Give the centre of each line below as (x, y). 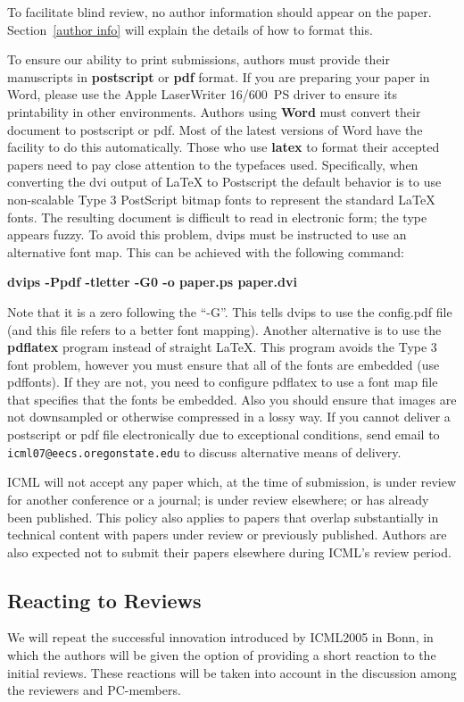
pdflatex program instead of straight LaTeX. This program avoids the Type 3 (222, 347)
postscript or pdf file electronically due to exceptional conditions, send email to (224, 435)
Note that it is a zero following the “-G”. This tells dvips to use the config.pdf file (230, 311)
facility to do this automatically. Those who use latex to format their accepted (224, 147)
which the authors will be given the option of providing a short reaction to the (222, 655)
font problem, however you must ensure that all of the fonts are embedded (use (224, 364)
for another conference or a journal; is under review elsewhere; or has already (218, 499)
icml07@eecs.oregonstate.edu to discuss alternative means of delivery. (204, 451)
